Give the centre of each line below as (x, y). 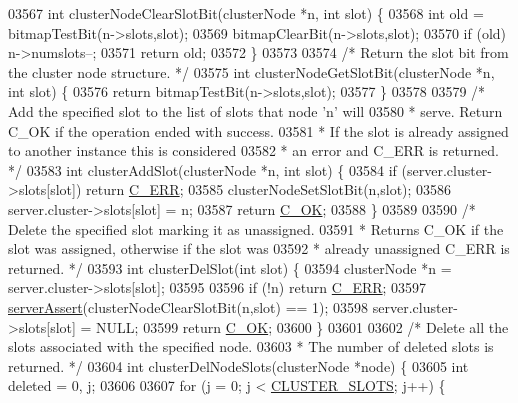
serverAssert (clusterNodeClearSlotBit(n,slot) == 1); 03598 (188, 306)
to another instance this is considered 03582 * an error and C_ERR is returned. (253, 150)
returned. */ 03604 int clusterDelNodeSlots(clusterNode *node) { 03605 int (238, 365)
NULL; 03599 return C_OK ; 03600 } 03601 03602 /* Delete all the (302, 326)
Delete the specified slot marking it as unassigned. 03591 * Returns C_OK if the (256, 228)
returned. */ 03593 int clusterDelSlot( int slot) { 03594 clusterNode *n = (230, 267)
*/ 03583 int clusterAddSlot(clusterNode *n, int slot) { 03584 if (202, 169)
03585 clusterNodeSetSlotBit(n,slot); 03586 (320, 189)
